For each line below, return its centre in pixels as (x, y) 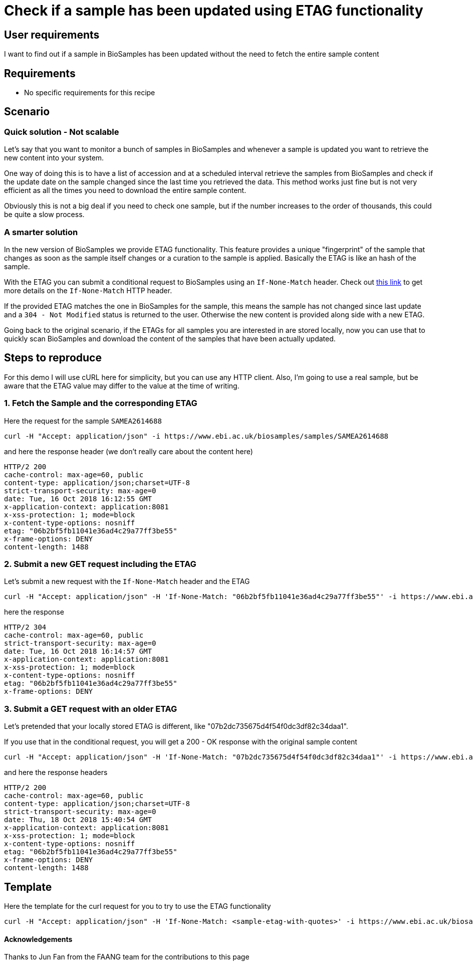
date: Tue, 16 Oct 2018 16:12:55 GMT (78, 499)
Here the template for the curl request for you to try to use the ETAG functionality (138, 906)
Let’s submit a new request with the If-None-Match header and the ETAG (127, 582)
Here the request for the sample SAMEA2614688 (83, 421)
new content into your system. (54, 158)
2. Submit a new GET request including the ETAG (100, 564)
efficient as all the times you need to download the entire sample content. (125, 190)
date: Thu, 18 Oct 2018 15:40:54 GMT (78, 820)
